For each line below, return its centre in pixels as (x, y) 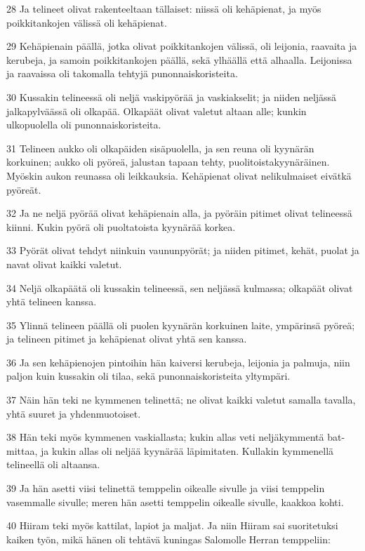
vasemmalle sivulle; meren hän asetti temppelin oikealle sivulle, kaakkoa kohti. (175, 502)
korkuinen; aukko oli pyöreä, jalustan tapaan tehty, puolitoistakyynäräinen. (168, 162)
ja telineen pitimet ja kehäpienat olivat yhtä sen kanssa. (127, 339)
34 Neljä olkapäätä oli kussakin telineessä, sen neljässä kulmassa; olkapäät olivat (180, 287)
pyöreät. (24, 189)
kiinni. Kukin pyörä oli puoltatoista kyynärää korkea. (121, 226)
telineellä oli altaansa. (53, 464)
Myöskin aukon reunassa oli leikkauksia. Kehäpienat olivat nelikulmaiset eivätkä (179, 175)
